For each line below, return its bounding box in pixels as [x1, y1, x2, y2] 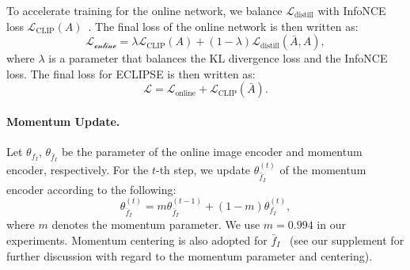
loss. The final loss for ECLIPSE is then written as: [6, 65, 256, 82]
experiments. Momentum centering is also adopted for [6, 231, 268, 248]
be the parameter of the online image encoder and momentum [61, 143, 363, 160]
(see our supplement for [290, 231, 404, 248]
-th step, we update [156, 162, 251, 178]
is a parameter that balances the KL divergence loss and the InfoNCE [48, 50, 388, 67]
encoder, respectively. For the [6, 162, 149, 178]
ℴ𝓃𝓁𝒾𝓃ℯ [94, 41, 116, 50]
